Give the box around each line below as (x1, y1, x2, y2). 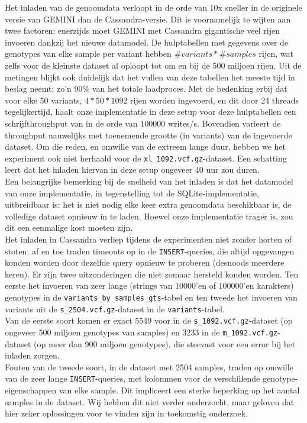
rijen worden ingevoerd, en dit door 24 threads (130, 93, 299, 106)
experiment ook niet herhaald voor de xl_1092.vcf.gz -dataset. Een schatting (5, 151, 287, 164)
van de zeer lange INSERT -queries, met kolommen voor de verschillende (5, 372, 260, 385)
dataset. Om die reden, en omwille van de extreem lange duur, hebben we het (5, 140, 286, 153)
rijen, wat (258, 47, 293, 60)
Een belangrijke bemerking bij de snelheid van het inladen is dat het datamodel (5, 175, 293, 187)
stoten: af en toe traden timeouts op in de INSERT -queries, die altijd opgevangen (5, 244, 295, 257)
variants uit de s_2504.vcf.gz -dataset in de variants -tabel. (5, 302, 225, 315)
